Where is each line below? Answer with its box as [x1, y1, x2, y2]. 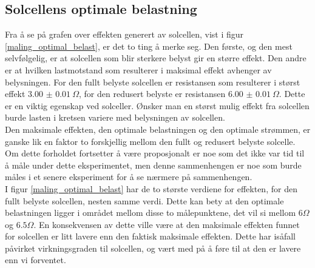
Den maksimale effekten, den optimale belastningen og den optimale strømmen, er [5, 122, 311, 135]
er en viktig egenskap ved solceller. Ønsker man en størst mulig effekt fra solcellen [5, 99, 310, 112]
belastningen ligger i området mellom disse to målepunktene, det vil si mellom [5, 206, 296, 219]
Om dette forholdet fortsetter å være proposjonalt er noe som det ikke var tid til [5, 147, 305, 159]
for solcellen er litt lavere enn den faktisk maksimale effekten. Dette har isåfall [5, 230, 296, 243]
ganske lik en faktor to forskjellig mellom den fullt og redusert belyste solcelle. [5, 135, 296, 147]
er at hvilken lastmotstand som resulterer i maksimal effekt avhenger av [5, 63, 272, 76]
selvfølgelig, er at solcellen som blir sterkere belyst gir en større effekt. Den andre [5, 52, 307, 64]
